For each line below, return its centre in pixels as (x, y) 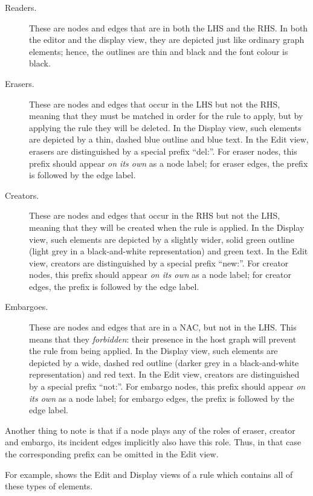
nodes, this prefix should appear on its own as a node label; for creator (160, 275)
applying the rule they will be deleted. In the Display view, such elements (165, 127)
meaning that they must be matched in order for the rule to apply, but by (166, 116)
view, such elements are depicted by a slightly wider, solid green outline (162, 239)
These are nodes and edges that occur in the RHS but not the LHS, (155, 215)
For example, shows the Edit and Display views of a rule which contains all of (149, 474)
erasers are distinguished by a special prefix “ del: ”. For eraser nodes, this (163, 151)
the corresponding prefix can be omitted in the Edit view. (112, 454)
